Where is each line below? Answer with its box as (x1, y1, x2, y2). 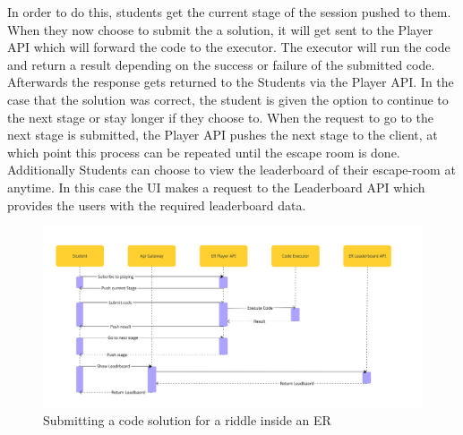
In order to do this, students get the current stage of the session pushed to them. (7, 3, 451, 21)
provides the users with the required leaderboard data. (7, 195, 306, 214)
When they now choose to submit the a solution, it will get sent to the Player (7, 20, 433, 38)
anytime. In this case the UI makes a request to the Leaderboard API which (7, 177, 425, 196)
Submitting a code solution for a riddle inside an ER (43, 411, 331, 430)
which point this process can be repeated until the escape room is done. (7, 142, 400, 161)
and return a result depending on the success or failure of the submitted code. (7, 55, 435, 73)
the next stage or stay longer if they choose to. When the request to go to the (7, 107, 433, 126)
